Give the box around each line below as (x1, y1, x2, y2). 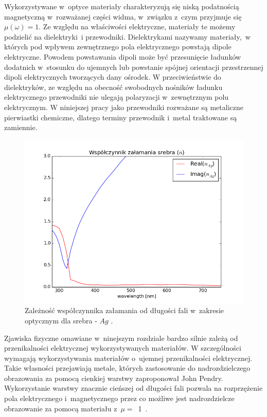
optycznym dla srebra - (25, 315, 97, 325)
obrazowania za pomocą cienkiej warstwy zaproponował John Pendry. (4, 372, 223, 383)
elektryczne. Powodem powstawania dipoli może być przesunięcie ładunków (4, 51, 241, 62)
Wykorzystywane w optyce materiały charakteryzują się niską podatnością (4, 1, 239, 11)
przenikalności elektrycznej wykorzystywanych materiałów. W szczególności (4, 342, 241, 353)
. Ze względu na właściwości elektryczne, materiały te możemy (39, 21, 236, 32)
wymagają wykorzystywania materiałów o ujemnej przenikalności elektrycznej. (4, 352, 253, 363)
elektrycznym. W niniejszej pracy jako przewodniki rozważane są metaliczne (4, 101, 243, 112)
